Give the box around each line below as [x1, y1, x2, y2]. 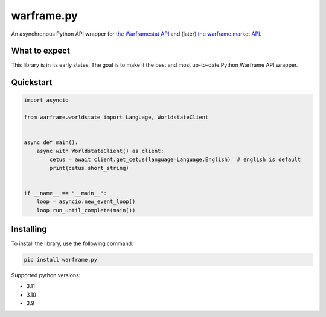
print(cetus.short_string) [49, 165, 129, 171]
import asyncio [24, 97, 69, 104]
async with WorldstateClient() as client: [36, 148, 164, 154]
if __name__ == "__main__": [24, 190, 107, 196]
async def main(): [24, 139, 78, 146]
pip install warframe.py [24, 256, 98, 263]
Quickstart [11, 77, 53, 87]
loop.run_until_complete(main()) [36, 207, 136, 213]
